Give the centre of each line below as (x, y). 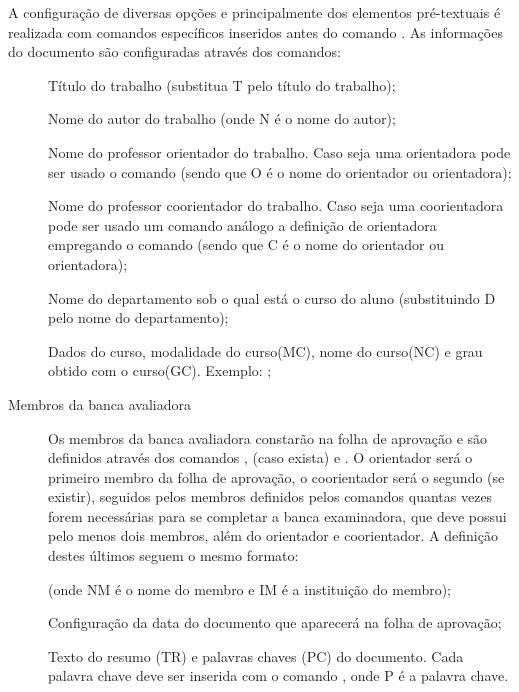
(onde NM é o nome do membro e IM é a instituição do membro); (249, 588)
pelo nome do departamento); (138, 317)
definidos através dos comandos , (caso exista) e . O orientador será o (260, 457)
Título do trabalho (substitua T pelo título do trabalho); (222, 84)
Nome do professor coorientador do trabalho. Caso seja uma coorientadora (276, 205)
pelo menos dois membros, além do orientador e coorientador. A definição (273, 535)
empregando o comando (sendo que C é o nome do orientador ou (246, 244)
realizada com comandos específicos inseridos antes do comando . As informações (255, 31)
